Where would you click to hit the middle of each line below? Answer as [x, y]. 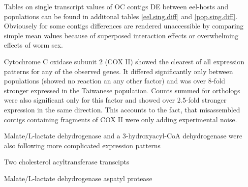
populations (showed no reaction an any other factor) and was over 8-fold [115, 81]
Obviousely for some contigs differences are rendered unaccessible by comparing [124, 26]
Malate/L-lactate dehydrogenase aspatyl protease [78, 178]
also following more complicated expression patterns [82, 145]
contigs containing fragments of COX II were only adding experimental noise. [121, 119]
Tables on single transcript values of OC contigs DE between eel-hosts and [116, 6]
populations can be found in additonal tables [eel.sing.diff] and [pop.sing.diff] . [121, 16]
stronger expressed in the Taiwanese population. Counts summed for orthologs [122, 90]
